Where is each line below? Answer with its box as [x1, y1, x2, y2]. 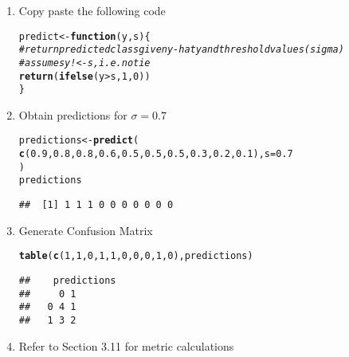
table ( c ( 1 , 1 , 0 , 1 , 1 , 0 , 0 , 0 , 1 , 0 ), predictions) [18, 250, 253, 262]
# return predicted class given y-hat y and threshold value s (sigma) [18, 44, 344, 56]
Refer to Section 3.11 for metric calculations [18, 337, 234, 354]
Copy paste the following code [18, 2, 166, 18]
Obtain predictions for [18, 106, 127, 123]
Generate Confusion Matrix [18, 222, 153, 238]
